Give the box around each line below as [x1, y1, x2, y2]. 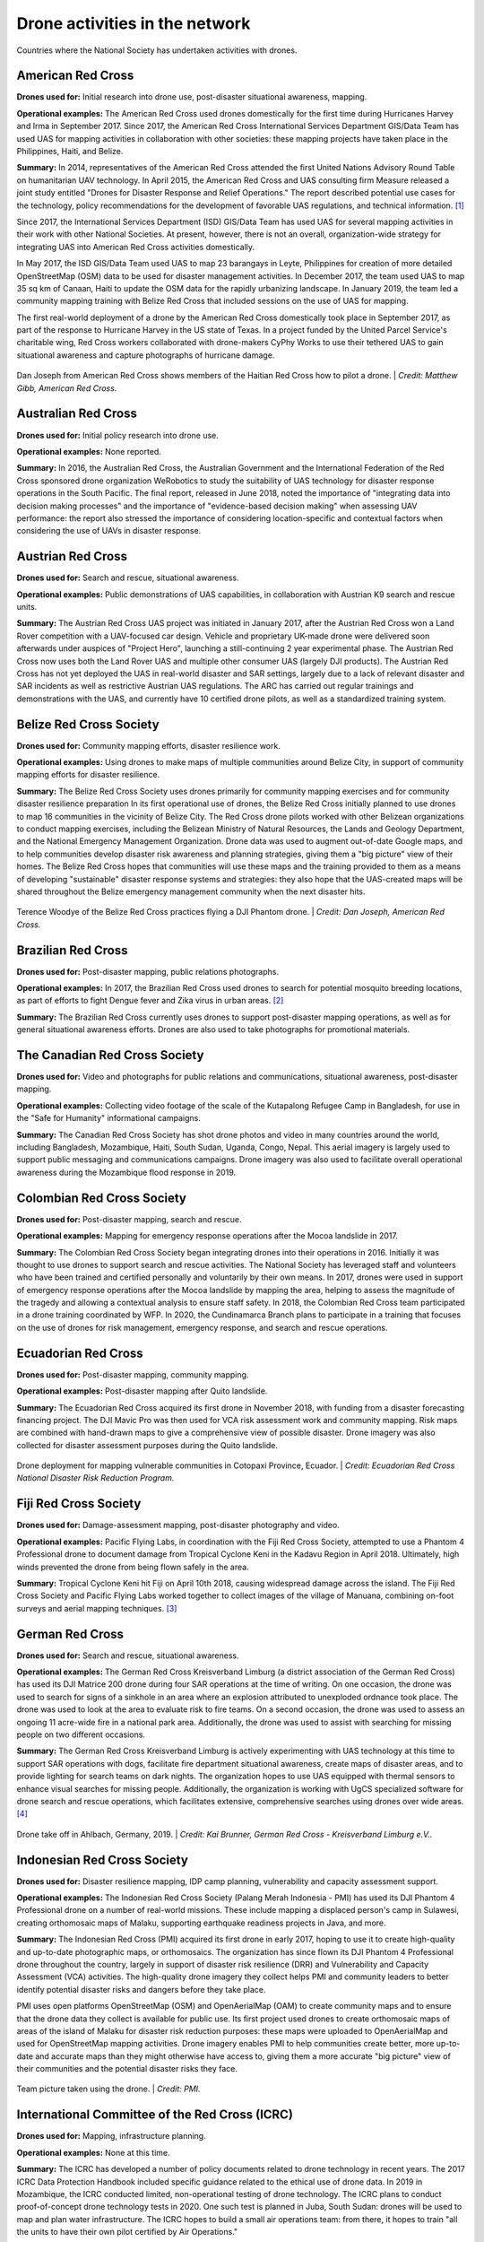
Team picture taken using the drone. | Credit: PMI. [16, 2083, 201, 2094]
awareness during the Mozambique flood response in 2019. [16, 1167, 237, 1177]
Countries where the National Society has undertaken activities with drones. [16, 45, 298, 56]
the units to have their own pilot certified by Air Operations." [16, 2227, 238, 2238]
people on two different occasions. [16, 1729, 145, 1740]
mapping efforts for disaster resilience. [16, 769, 160, 780]
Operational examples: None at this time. [16, 2147, 170, 2158]
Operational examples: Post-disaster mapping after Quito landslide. [16, 1386, 268, 1396]
